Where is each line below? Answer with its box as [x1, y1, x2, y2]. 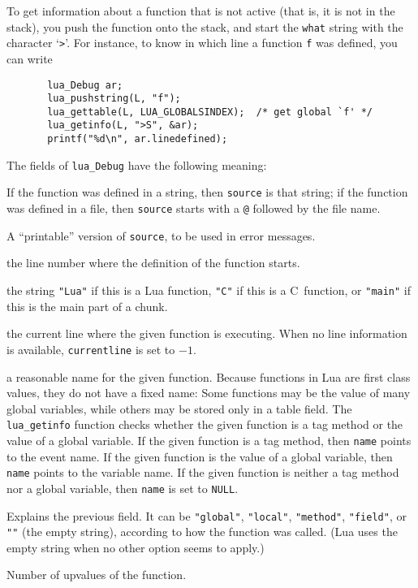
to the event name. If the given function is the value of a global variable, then [6, 447, 393, 465]
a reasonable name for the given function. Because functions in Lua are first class [6, 368, 411, 385]
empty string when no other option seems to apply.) [6, 538, 265, 556]
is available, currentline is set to [6, 340, 175, 357]
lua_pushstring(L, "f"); [47, 93, 181, 105]
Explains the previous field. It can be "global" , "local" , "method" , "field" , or [6, 507, 407, 524]
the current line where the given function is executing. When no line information [6, 325, 407, 342]
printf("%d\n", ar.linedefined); [47, 133, 228, 145]
